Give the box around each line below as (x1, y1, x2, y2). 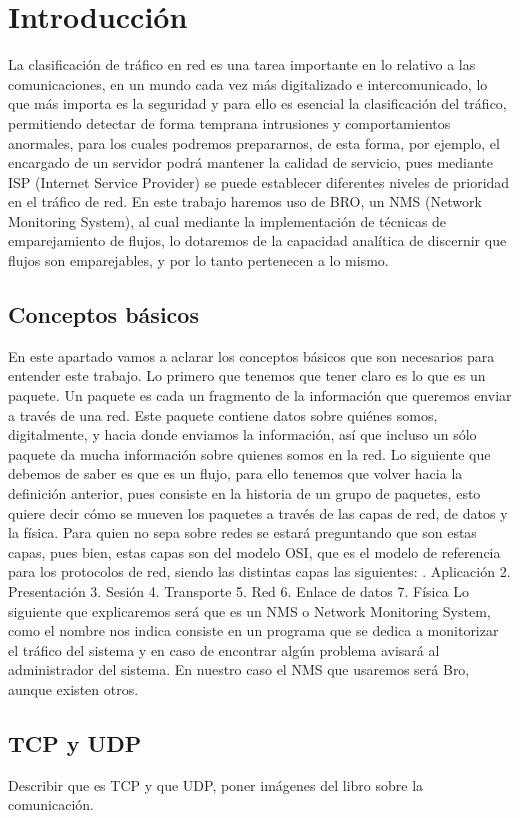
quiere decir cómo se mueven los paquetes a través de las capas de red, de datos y (8, 502, 508, 523)
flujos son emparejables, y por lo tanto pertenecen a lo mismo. (8, 250, 389, 271)
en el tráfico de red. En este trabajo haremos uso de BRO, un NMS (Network (8, 191, 482, 212)
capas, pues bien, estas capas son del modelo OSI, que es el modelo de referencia (8, 541, 501, 562)
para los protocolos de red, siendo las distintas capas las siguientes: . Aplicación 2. (8, 561, 511, 582)
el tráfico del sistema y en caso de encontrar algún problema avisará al (8, 639, 440, 660)
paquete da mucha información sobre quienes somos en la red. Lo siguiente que (8, 443, 491, 464)
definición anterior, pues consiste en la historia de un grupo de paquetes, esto (8, 483, 481, 504)
